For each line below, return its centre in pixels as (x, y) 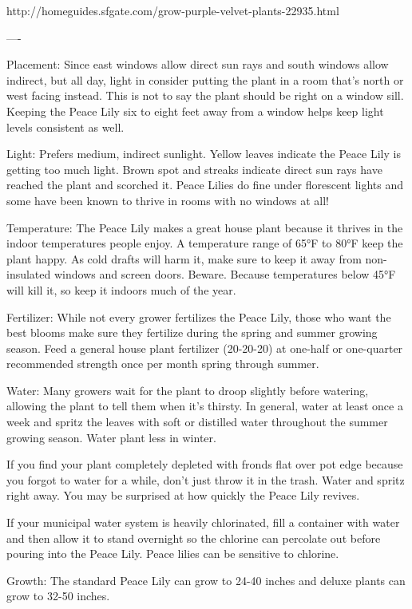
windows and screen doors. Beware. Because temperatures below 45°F (225, 274)
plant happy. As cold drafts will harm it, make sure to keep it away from (184, 258)
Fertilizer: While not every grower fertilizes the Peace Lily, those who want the (199, 316)
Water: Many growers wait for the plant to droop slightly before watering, (188, 390)
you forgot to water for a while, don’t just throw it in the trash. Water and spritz (206, 479)
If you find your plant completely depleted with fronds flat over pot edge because (205, 464)
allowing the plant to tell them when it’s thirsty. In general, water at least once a (205, 406)
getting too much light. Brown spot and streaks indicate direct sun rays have (194, 169)
